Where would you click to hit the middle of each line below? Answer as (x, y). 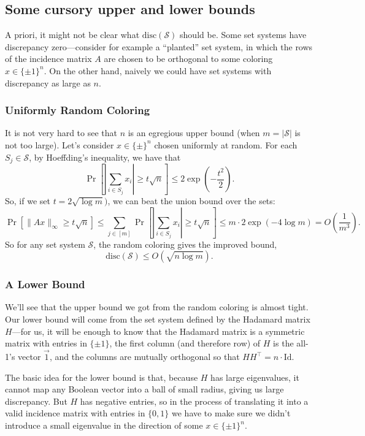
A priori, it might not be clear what (72, 35)
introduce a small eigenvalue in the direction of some (104, 425)
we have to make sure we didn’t (231, 413)
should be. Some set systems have (243, 35)
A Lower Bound (45, 284)
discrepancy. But (36, 401)
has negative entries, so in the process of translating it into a (194, 401)
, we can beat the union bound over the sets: (191, 201)
